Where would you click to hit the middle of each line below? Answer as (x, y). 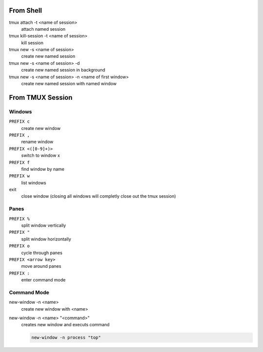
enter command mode (43, 280)
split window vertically (44, 225)
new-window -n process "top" (66, 338)
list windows (34, 183)
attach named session (43, 29)
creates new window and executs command (65, 325)
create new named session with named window (69, 84)
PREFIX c (19, 121)
